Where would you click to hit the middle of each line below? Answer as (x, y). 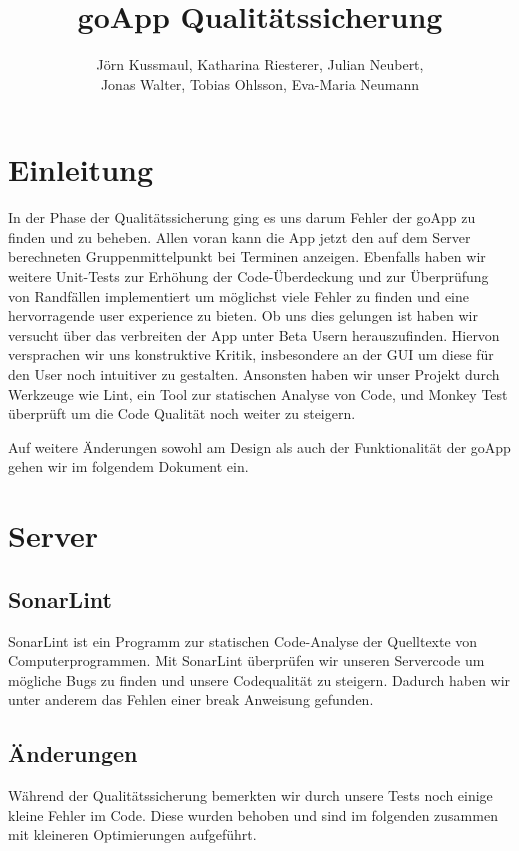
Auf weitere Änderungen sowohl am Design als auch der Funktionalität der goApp (259, 446)
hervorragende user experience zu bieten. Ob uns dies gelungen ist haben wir (243, 315)
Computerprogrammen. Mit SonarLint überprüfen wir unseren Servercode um (246, 660)
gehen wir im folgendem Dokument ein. (128, 466)
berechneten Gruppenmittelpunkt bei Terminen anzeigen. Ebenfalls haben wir (247, 256)
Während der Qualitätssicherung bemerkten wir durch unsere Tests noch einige (250, 795)
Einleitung (81, 169)
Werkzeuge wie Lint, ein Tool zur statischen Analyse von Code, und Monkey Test (258, 393)
